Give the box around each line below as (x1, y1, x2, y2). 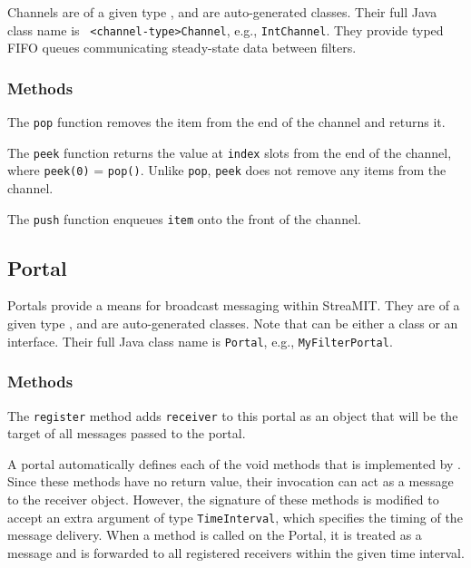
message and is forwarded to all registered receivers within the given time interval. (7, 543, 465, 562)
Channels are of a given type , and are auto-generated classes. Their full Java (7, 3, 437, 21)
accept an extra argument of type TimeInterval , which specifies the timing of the (7, 507, 463, 526)
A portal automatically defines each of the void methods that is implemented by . (7, 454, 461, 473)
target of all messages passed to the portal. (7, 424, 246, 443)
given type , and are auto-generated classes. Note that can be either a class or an (7, 314, 458, 333)
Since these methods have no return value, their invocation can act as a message (7, 472, 454, 491)
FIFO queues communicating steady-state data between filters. (7, 38, 357, 57)
